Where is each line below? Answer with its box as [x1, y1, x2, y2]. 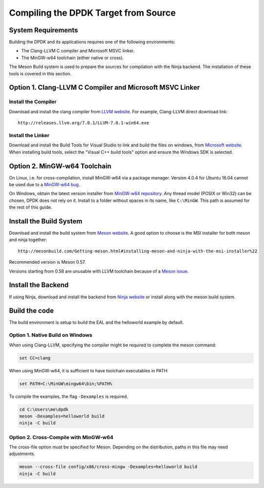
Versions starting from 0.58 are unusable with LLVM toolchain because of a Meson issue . [9, 268, 189, 274]
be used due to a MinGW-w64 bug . [9, 182, 80, 187]
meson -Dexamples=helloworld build [19, 413, 105, 419]
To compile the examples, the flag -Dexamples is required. [9, 393, 128, 399]
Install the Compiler [9, 98, 57, 105]
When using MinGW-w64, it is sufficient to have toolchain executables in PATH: [9, 367, 169, 373]
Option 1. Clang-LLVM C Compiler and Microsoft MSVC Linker [9, 83, 200, 92]
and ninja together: [9, 237, 47, 243]
